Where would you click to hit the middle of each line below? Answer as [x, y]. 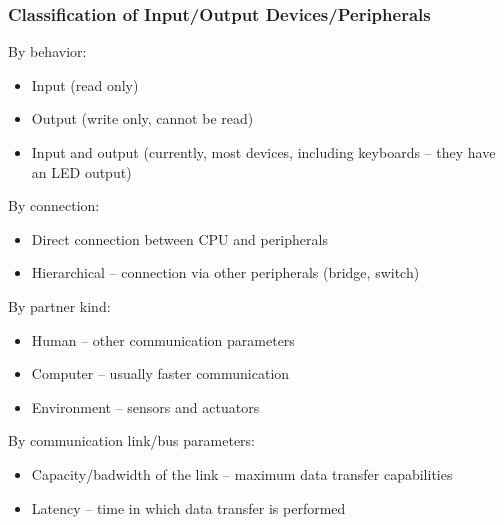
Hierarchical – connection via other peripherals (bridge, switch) [225, 272]
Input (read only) [85, 84]
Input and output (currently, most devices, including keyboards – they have [263, 152]
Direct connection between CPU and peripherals [179, 238]
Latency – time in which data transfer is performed [188, 507]
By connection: [54, 205]
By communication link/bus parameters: [131, 440]
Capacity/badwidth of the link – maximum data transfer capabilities [242, 473]
